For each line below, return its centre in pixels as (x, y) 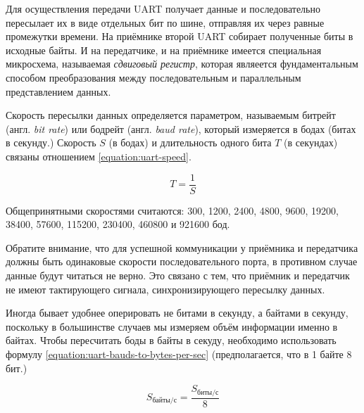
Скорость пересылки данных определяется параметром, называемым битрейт (171, 115)
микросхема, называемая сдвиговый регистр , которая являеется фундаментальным (182, 64)
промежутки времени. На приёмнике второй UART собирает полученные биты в (180, 36)
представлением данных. (58, 91)
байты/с (165, 401)
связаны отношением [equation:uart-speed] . (99, 156)
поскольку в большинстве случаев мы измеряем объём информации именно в (172, 326)
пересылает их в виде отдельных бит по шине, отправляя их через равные (165, 22)
